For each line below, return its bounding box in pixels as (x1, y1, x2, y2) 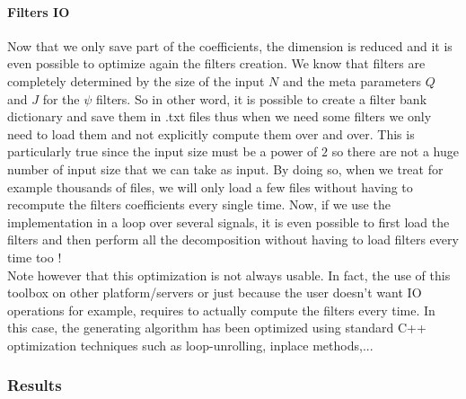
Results (7, 374, 62, 396)
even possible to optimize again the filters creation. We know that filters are (7, 54, 426, 73)
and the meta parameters (282, 71, 422, 90)
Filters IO (7, 2, 70, 21)
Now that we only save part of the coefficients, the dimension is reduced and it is (7, 36, 453, 55)
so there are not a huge (331, 142, 459, 161)
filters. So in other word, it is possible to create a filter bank (96, 89, 427, 108)
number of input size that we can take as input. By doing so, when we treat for (7, 159, 444, 178)
